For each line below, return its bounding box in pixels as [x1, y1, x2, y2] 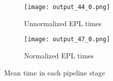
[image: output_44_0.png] [24, 4, 110, 11]
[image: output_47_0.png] [24, 36, 110, 43]
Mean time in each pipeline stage [4, 67, 105, 77]
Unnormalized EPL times [24, 18, 102, 28]
